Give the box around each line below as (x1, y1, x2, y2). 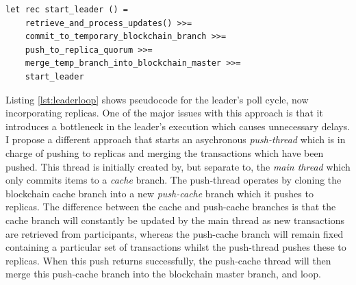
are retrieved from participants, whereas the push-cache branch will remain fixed (5, 226, 344, 240)
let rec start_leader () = (5, 5, 128, 14)
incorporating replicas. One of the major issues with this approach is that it (5, 106, 323, 120)
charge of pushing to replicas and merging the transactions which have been (5, 145, 324, 160)
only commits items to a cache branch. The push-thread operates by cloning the (5, 173, 342, 187)
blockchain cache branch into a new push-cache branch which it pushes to (5, 186, 314, 200)
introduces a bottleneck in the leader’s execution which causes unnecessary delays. (5, 119, 351, 133)
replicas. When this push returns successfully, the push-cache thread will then (5, 253, 331, 267)
